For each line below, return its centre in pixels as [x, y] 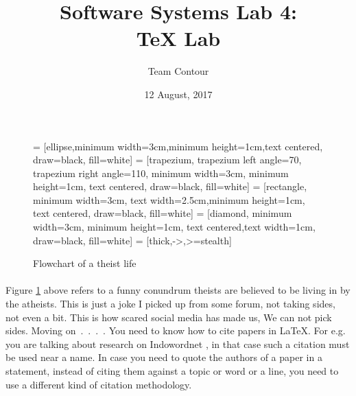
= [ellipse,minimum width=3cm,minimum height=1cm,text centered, [178, 146]
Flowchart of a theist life [85, 263]
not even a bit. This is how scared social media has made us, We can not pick [169, 317]
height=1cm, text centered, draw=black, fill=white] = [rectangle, [170, 186]
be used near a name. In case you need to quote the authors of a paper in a [164, 357]
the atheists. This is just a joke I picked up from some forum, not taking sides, [170, 304]
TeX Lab [178, 38]
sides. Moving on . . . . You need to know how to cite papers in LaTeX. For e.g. [176, 330]
